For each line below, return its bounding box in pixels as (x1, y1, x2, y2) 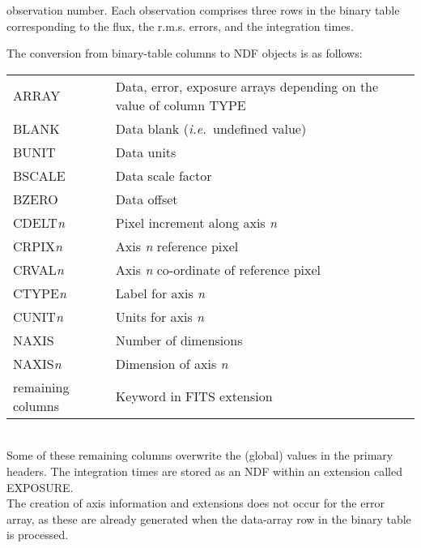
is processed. (6, 526, 69, 543)
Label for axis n (115, 283, 206, 302)
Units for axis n (115, 306, 205, 326)
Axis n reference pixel (115, 236, 239, 255)
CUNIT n (13, 306, 63, 326)
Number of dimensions (115, 330, 243, 349)
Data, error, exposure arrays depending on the (115, 76, 379, 96)
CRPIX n (13, 236, 63, 255)
